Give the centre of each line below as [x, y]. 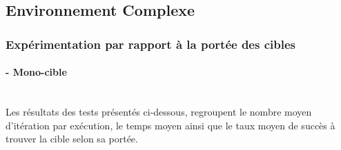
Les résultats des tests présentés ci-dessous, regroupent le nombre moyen [159, 112]
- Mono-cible [36, 72]
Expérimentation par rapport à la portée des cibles [150, 44]
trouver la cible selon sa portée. [72, 139]
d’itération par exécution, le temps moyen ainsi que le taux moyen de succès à [170, 125]
